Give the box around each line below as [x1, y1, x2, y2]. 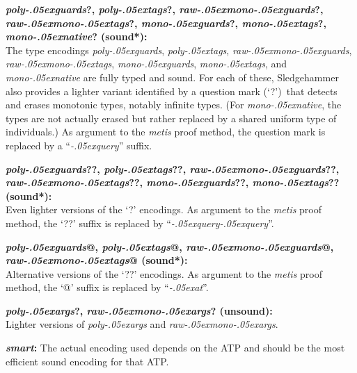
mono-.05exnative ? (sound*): [6, 29, 148, 44]
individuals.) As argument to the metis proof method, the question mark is [6, 124, 326, 139]
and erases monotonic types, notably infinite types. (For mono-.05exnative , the [6, 97, 342, 112]
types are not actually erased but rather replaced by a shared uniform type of [6, 110, 337, 125]
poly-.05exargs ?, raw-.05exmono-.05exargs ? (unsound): [6, 303, 273, 317]
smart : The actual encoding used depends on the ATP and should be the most [6, 340, 345, 355]
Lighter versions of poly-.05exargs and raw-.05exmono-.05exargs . [6, 317, 278, 331]
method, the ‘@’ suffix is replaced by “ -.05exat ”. [6, 280, 209, 295]
